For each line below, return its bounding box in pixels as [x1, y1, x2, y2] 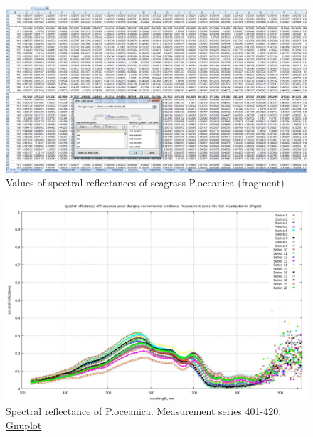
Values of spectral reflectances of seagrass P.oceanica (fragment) [6, 175, 285, 190]
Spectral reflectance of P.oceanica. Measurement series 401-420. [6, 403, 282, 418]
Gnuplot [6, 417, 42, 432]
